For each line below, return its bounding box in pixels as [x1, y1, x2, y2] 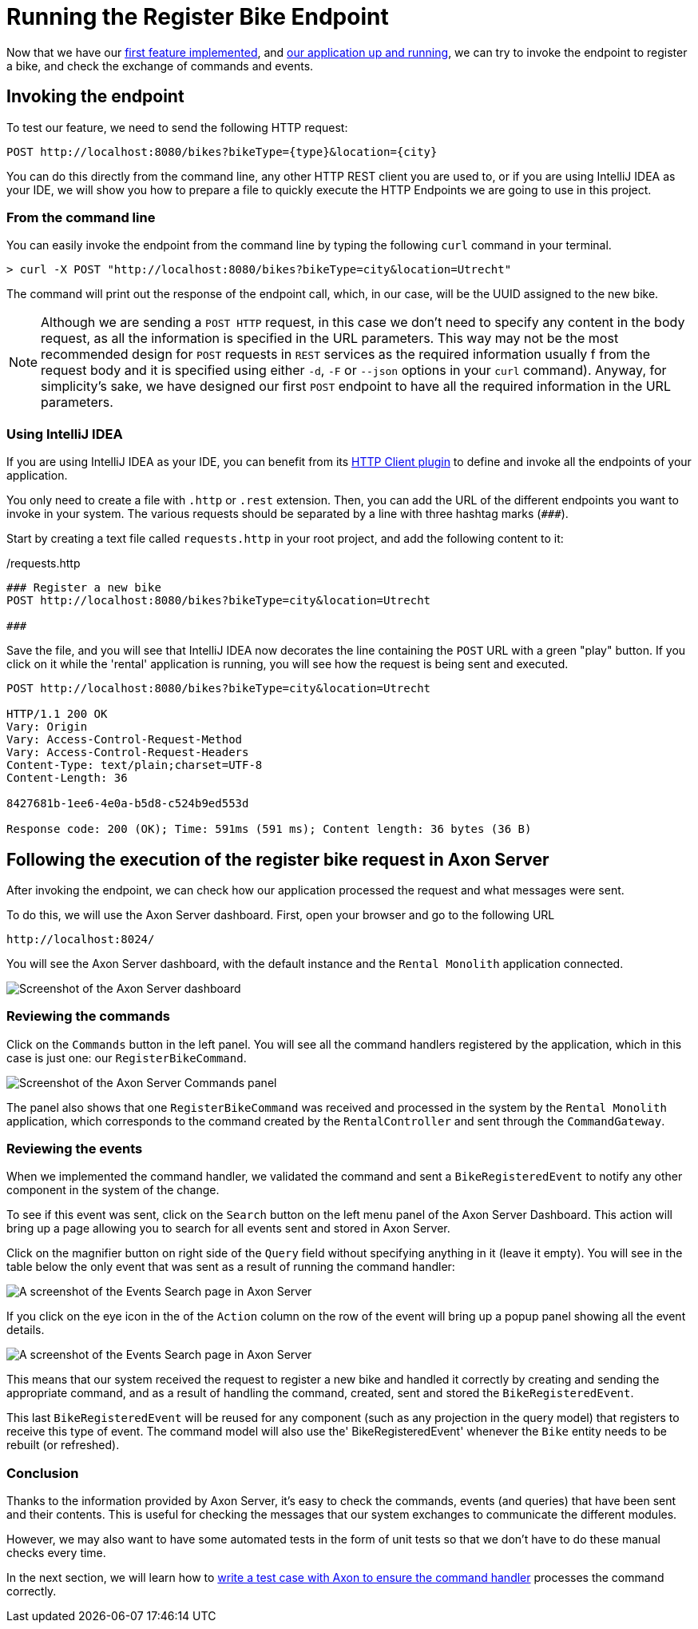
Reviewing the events [6, 1141, 143, 1157]
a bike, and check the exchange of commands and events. [6, 58, 314, 73]
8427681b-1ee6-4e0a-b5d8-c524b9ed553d [6, 797, 249, 811]
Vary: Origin [6, 720, 88, 734]
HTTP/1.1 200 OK [6, 707, 108, 721]
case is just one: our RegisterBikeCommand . [6, 1050, 247, 1065]
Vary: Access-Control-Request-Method [6, 733, 243, 747]
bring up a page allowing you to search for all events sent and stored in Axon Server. [6, 1221, 450, 1236]
